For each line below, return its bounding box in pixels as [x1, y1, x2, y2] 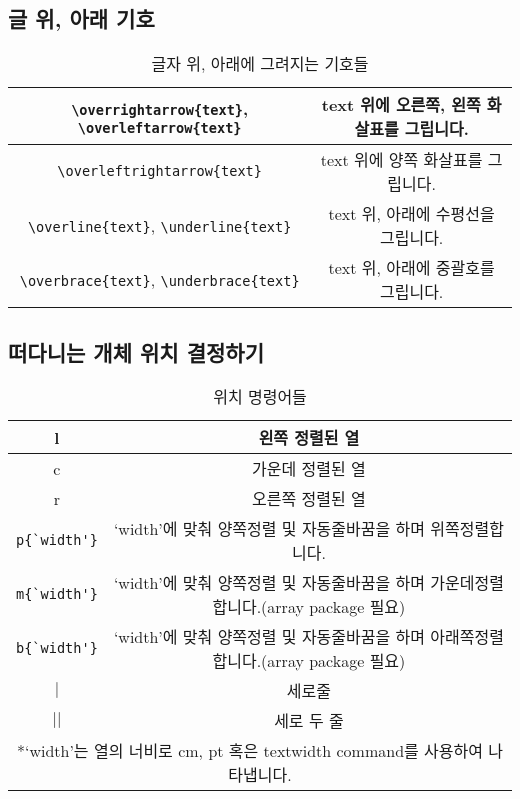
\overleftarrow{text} [77, 119, 242, 136]
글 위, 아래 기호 [8, 3, 155, 34]
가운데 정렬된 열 [252, 457, 366, 481]
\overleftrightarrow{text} [57, 163, 262, 180]
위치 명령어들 [213, 385, 307, 409]
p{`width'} [16, 532, 98, 549]
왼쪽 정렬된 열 [258, 426, 360, 450]
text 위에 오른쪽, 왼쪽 [321, 93, 481, 117]
